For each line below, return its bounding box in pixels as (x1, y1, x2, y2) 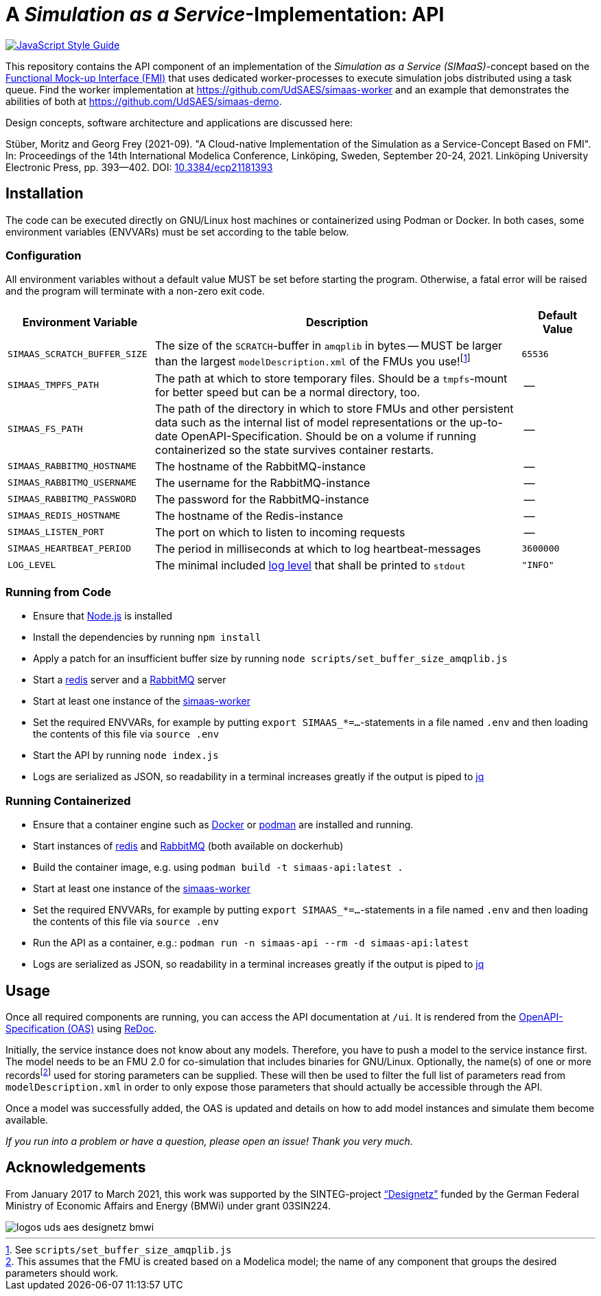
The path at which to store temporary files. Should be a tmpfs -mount (155, 371, 508, 385)
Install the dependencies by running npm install (33, 631, 261, 644)
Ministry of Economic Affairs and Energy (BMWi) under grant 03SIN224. (5, 1199, 331, 1212)
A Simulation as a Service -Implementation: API (5, 3, 445, 26)
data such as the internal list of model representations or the (155, 415, 467, 429)
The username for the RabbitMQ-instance (155, 475, 370, 490)
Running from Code (5, 585, 111, 600)
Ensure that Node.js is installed (33, 610, 172, 622)
